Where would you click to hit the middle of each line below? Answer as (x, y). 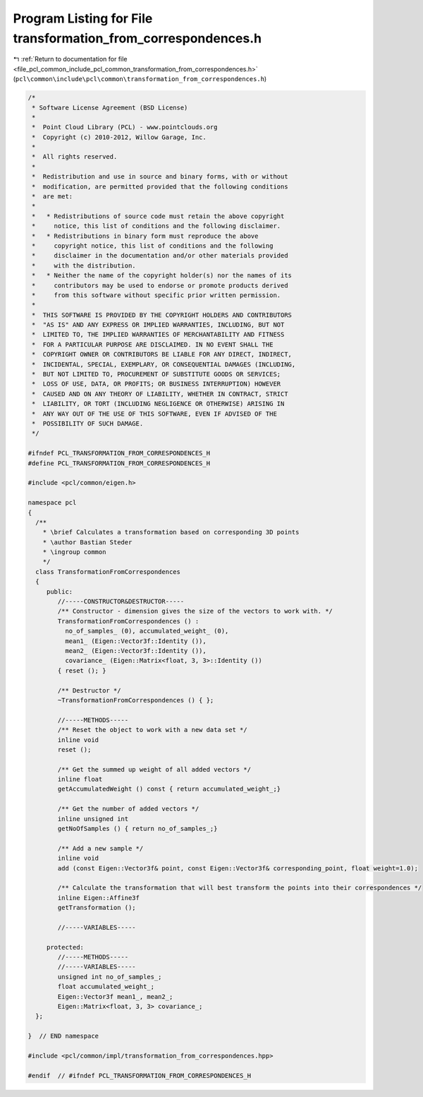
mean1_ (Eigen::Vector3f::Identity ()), (136, 641)
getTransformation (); (97, 908)
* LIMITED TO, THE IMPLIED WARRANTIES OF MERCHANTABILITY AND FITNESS (158, 335)
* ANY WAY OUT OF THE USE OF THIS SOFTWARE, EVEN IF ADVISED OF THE (155, 414)
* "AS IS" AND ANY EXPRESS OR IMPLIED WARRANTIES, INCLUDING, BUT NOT (158, 325)
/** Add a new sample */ (100, 848)
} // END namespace (63, 1036)
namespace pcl (52, 503)
